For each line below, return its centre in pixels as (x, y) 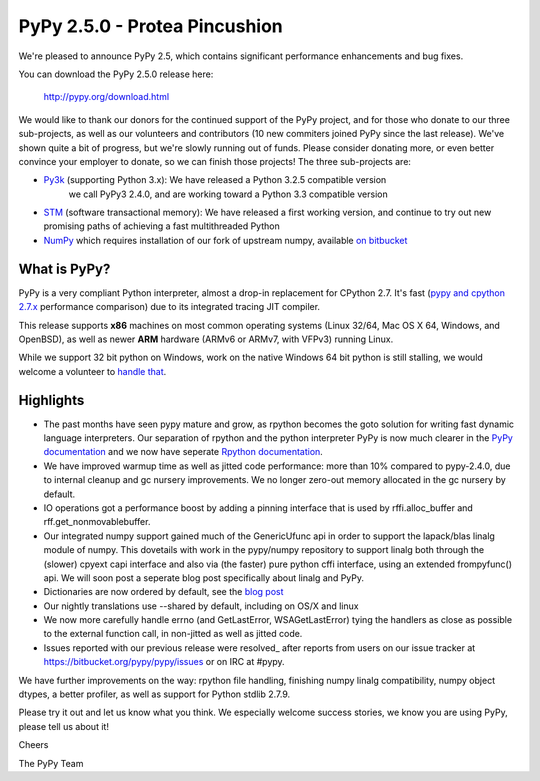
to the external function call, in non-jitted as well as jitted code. (173, 634)
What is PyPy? (64, 268)
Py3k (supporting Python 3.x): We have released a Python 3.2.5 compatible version (215, 180)
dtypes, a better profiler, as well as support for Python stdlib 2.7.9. (154, 694)
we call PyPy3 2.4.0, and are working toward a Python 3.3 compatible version (228, 194)
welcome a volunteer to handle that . (92, 371)
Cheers (33, 745)
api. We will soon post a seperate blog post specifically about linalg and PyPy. (204, 577)
